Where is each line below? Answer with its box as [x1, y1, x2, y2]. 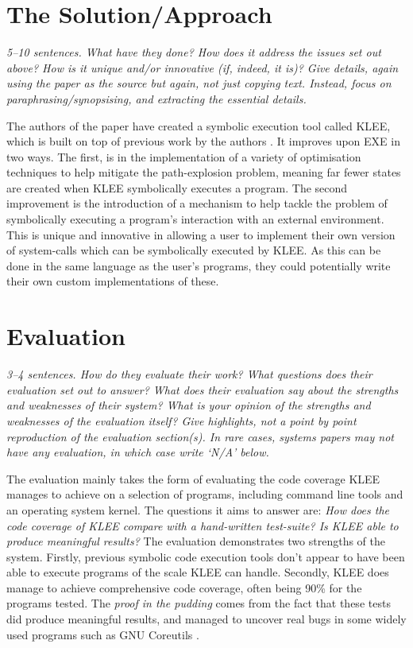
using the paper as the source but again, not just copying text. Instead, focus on [6, 75, 392, 91]
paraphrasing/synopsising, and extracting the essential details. [6, 90, 307, 107]
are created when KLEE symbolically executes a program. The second [6, 179, 348, 196]
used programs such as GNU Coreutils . [6, 626, 199, 642]
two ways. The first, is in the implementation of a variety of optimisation [6, 148, 361, 165]
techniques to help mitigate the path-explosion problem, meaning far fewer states [6, 164, 401, 180]
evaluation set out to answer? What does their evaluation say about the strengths [6, 381, 399, 398]
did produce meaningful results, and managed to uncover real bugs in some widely [6, 611, 407, 627]
